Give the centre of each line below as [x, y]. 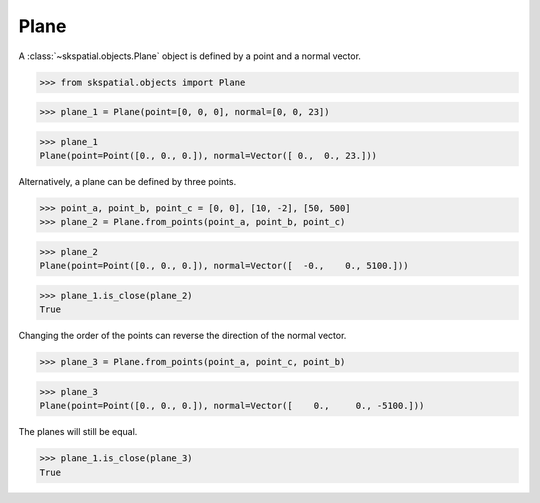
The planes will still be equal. [78, 432]
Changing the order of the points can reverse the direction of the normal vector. [182, 336]
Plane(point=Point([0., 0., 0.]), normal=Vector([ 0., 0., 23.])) [208, 156]
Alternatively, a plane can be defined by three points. [127, 182]
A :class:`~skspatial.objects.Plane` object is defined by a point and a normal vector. [190, 56]
